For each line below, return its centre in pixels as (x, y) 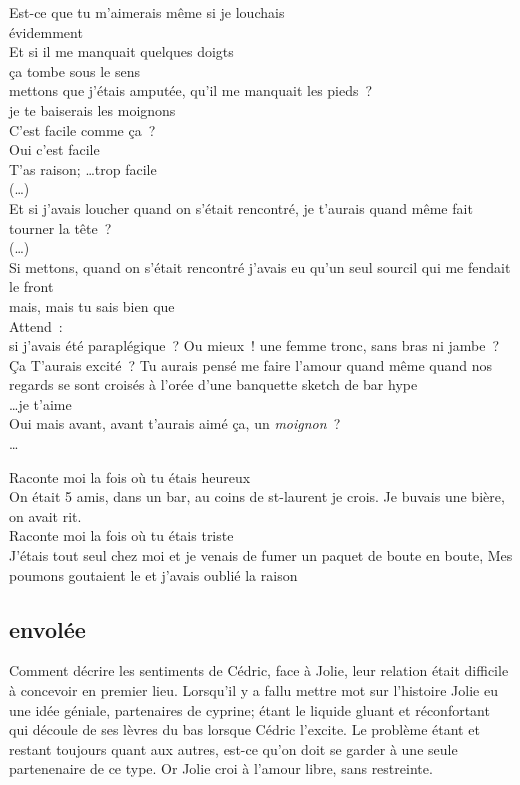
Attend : (36, 325)
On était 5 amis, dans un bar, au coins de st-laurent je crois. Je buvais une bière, (257, 496)
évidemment (46, 31)
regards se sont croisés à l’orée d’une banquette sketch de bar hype (213, 384)
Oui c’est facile (54, 149)
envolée (47, 628)
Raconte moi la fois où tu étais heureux (130, 476)
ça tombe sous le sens (74, 70)
